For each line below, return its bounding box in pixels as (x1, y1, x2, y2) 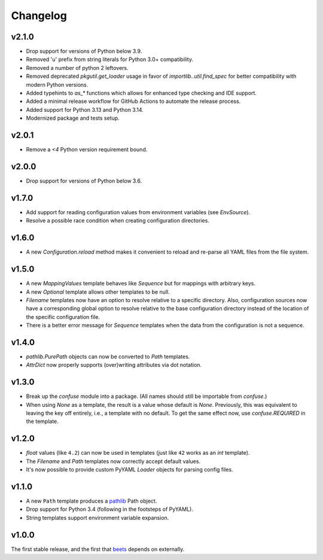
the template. (26, 418, 59, 425)
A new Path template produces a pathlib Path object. (26, 497, 157, 505)
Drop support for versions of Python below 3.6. (26, 177, 142, 184)
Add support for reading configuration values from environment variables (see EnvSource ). (26, 208, 251, 215)
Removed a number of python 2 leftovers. (26, 64, 129, 71)
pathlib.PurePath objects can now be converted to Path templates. (26, 353, 190, 360)
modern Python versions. (26, 81, 89, 88)
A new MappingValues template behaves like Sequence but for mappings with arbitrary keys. (26, 280, 256, 287)
